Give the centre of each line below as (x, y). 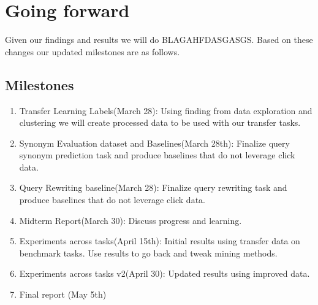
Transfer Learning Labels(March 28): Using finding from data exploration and (166, 110)
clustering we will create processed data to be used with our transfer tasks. (160, 122)
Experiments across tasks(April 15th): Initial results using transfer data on (160, 241)
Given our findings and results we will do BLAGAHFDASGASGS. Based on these (159, 40)
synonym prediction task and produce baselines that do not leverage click (157, 155)
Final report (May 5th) (63, 294)
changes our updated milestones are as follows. (93, 51)
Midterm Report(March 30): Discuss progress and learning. (131, 220)
